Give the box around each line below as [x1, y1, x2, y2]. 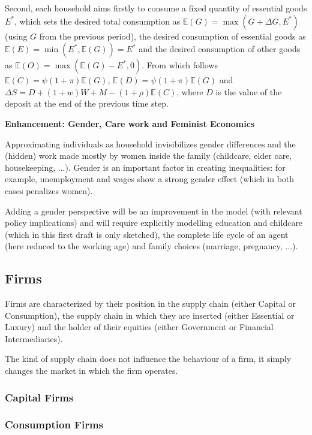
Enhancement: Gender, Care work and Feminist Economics [5, 117, 255, 129]
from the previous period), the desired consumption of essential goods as [39, 29, 306, 42]
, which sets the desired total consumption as [14, 14, 181, 27]
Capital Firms [5, 389, 74, 404]
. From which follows [142, 59, 218, 71]
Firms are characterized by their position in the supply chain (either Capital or [5, 297, 296, 310]
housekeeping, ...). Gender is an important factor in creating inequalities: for [5, 161, 286, 173]
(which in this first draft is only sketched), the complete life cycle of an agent [5, 228, 289, 240]
